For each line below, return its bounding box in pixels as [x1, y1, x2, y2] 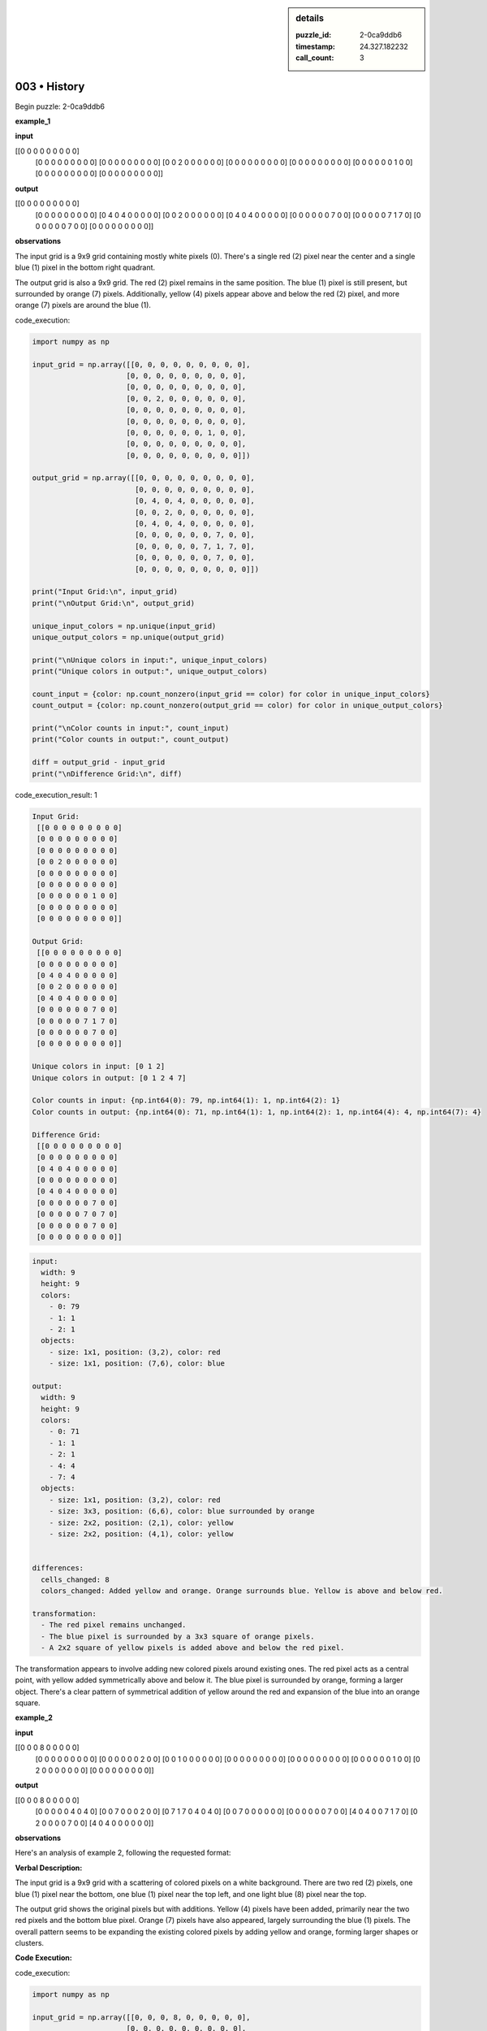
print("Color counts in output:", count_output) [32, 735, 230, 744]
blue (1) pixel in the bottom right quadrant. [15, 262, 156, 272]
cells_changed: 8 [41, 1574, 110, 1584]
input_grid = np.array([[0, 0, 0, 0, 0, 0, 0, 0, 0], [32, 360, 251, 369]
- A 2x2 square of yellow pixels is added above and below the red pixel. [41, 1643, 345, 1652]
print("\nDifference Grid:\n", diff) [32, 769, 183, 778]
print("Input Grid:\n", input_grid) [32, 587, 179, 596]
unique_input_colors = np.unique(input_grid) [32, 621, 217, 630]
